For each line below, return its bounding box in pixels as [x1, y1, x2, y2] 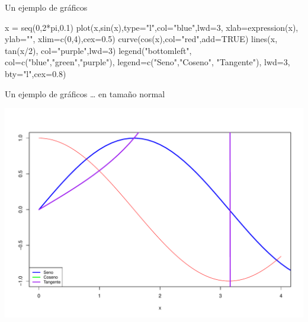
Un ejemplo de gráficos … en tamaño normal [5, 87, 165, 100]
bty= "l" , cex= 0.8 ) [5, 67, 66, 79]
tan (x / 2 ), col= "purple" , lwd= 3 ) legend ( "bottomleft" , [5, 44, 192, 56]
